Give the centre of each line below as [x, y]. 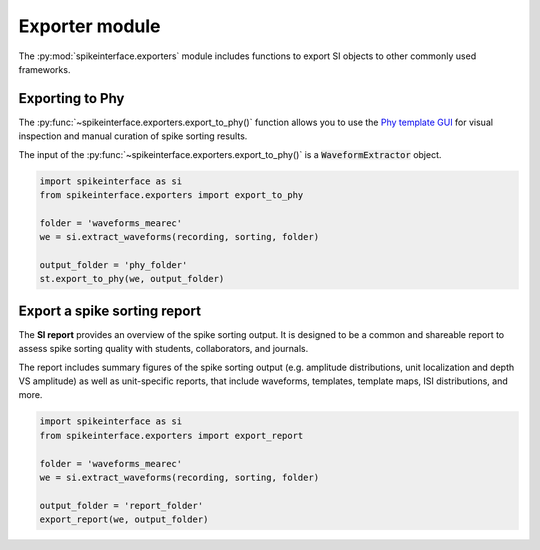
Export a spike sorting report [110, 310]
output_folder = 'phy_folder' [113, 264]
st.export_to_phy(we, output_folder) [132, 279]
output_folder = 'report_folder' [121, 505]
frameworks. [44, 69]
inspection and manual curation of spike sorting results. [133, 136]
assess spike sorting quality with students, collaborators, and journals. [163, 349]
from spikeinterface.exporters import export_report [171, 435]
